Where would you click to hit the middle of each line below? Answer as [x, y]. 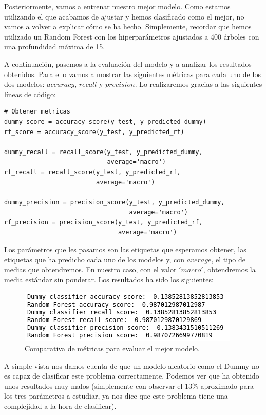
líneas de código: [30, 94]
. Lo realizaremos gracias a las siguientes [198, 84]
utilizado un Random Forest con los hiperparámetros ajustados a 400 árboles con [132, 36]
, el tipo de [228, 259]
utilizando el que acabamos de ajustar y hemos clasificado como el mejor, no [124, 16]
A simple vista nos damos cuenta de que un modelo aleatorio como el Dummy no [132, 365]
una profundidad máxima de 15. [55, 46]
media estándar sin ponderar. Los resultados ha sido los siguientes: [109, 279]
